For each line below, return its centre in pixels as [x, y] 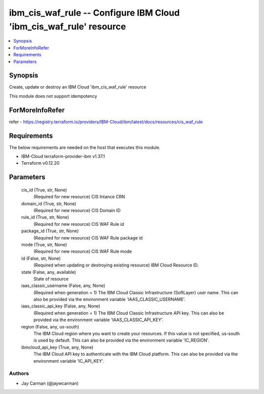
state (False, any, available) [49, 272]
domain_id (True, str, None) [49, 203]
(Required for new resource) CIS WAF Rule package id [88, 238]
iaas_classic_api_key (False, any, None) [61, 306]
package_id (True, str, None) [50, 231]
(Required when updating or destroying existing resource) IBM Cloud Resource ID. [116, 265]
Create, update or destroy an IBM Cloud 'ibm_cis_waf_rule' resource [78, 87]
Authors [19, 373]
